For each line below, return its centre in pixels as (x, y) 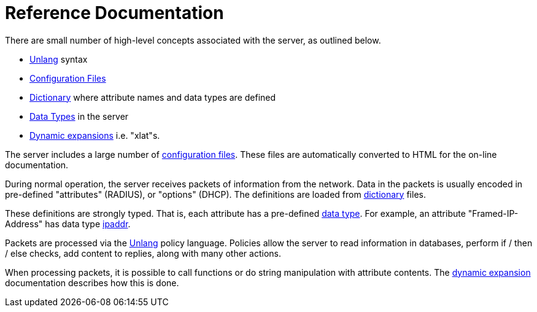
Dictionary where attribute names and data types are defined (153, 97)
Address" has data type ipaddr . (68, 224)
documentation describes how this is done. (92, 283)
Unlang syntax (59, 59)
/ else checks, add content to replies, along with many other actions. (143, 253)
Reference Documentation (114, 13)
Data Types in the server (79, 116)
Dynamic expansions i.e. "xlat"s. (95, 135)
